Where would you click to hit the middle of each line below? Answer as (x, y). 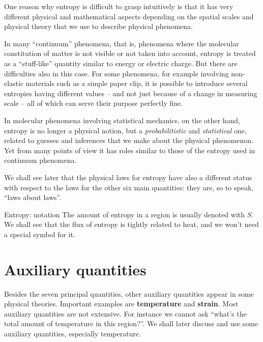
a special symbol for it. (40, 234)
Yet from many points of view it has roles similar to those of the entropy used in (130, 150)
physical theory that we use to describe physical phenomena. (98, 26)
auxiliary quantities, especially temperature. (73, 333)
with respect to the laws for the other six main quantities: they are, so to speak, (129, 187)
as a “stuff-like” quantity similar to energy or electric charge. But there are (121, 63)
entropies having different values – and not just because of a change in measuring (131, 93)
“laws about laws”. (33, 197)
